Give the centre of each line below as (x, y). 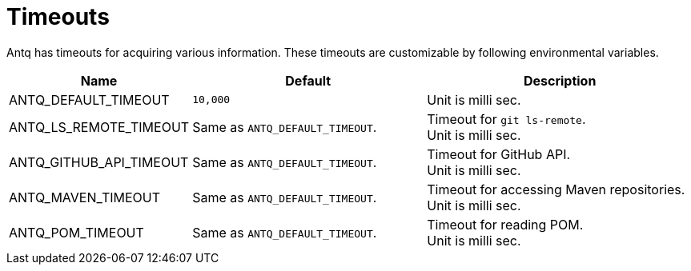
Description (560, 80)
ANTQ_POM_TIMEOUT (76, 232)
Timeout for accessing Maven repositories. (556, 189)
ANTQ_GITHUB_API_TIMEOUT (99, 162)
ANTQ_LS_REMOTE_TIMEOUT (99, 127)
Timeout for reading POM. (505, 224)
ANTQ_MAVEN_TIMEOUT (85, 197)
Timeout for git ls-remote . (506, 119)
